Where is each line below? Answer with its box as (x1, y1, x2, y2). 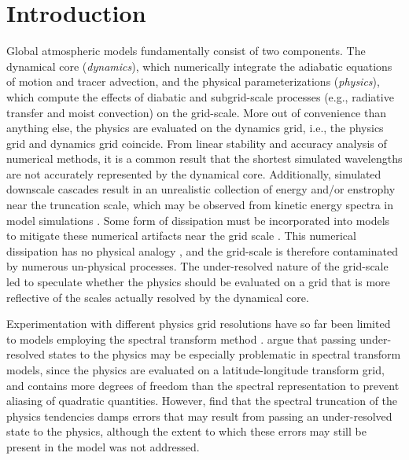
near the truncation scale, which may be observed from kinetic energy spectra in (6, 197, 393, 213)
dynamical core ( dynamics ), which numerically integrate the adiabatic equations (6, 57, 392, 74)
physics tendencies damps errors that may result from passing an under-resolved (6, 407, 392, 424)
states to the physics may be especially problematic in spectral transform (48, 346, 401, 362)
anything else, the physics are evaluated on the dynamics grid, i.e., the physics (6, 120, 384, 136)
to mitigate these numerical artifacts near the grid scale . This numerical (6, 227, 356, 244)
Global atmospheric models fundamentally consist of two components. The (6, 42, 366, 59)
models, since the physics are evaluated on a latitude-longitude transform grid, (6, 362, 385, 377)
